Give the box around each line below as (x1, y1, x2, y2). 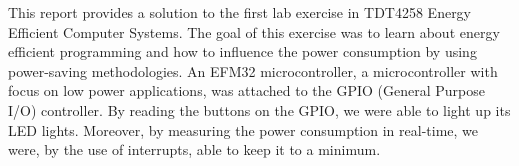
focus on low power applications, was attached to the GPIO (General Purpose (8, 80, 486, 101)
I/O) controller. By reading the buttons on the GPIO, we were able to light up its (8, 99, 511, 120)
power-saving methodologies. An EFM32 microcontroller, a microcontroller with (8, 60, 498, 81)
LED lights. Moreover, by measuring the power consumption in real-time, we (8, 119, 478, 140)
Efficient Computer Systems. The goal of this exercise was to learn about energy (8, 21, 500, 42)
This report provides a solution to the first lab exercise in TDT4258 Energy (8, 2, 472, 22)
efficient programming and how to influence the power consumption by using (8, 41, 477, 62)
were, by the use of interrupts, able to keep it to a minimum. (8, 139, 381, 160)
